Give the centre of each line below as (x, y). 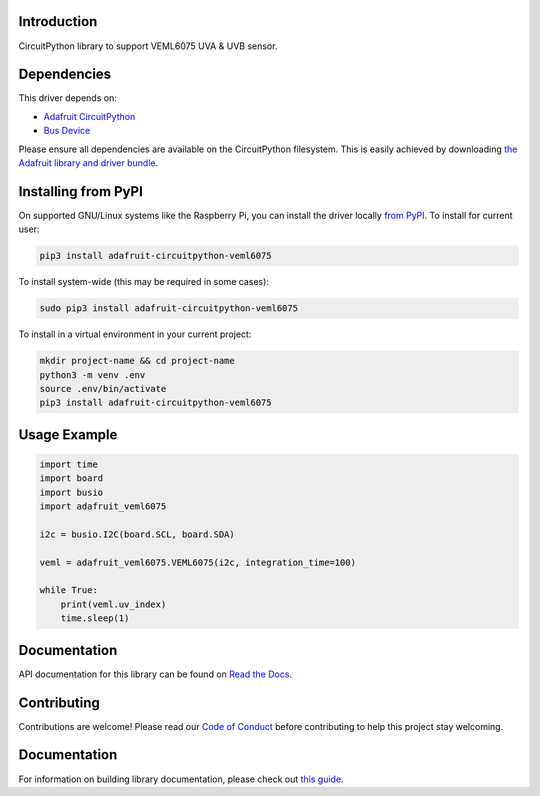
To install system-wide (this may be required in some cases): (144, 282)
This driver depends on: (67, 98)
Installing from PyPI (81, 191)
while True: (69, 590)
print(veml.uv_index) (113, 604)
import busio (71, 492)
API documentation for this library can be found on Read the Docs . (155, 674)
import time (69, 464)
